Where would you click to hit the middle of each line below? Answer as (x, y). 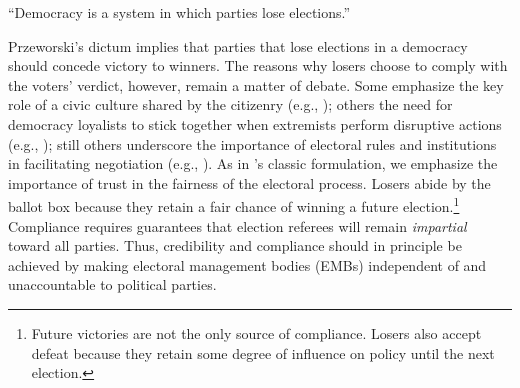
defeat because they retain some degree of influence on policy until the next (263, 352)
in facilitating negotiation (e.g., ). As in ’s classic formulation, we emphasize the (253, 163)
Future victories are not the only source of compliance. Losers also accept (256, 332)
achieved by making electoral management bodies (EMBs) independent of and (247, 264)
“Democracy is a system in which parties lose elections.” (179, 12)
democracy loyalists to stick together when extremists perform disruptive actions (255, 123)
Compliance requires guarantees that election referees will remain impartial (237, 225)
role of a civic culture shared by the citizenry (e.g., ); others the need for (230, 104)
